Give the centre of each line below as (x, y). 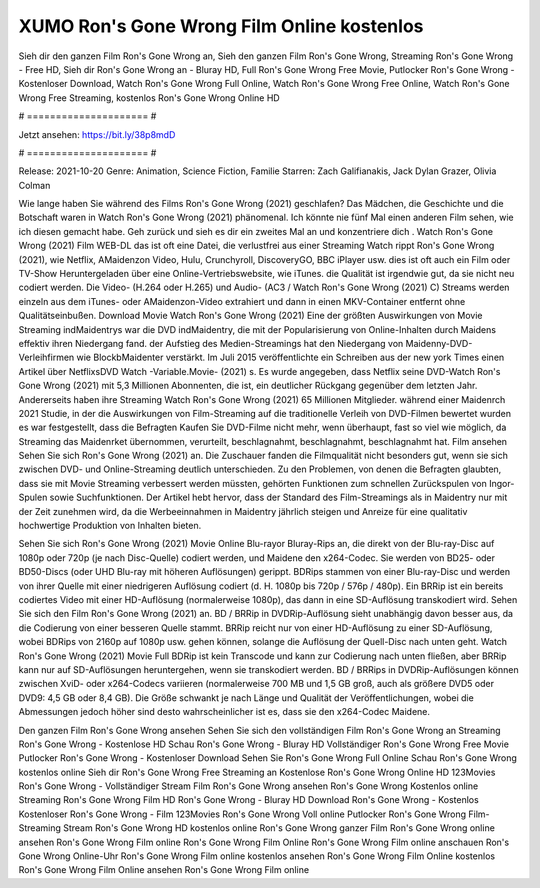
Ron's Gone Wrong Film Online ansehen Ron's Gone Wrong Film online (164, 870)
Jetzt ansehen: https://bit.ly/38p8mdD (97, 134)
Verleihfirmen (46, 357)
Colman (34, 185)
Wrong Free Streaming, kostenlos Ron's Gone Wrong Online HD (149, 97)
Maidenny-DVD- (439, 343)
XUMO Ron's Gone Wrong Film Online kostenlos (221, 26)
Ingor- (501, 483)
